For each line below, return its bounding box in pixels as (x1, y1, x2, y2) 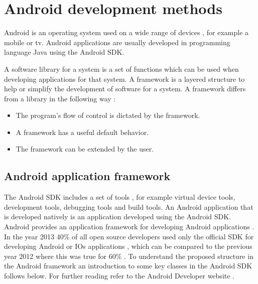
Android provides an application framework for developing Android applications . (4, 221, 254, 232)
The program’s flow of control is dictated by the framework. (16, 110, 200, 120)
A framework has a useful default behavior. (16, 126, 149, 137)
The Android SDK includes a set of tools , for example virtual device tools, (4, 192, 235, 202)
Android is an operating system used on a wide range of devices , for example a (4, 27, 249, 38)
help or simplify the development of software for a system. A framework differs (4, 83, 246, 94)
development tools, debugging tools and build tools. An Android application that (4, 201, 253, 212)
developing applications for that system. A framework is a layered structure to (4, 73, 245, 84)
